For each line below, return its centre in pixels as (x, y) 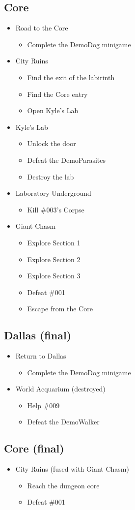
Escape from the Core (60, 309)
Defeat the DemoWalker (63, 422)
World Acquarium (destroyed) (60, 389)
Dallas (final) (38, 335)
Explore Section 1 (54, 242)
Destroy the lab (51, 176)
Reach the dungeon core (63, 485)
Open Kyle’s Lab (53, 110)
